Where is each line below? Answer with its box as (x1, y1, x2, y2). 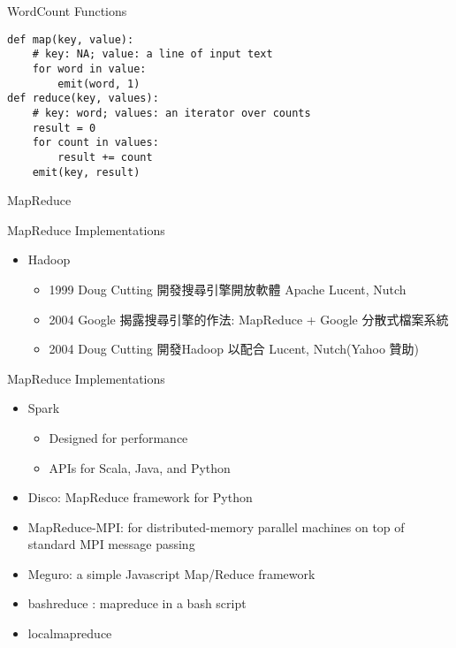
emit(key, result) (32, 165, 141, 179)
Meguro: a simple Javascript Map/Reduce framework (27, 564, 315, 583)
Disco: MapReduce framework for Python (27, 488, 253, 507)
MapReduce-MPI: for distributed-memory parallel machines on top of (27, 517, 405, 536)
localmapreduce (27, 624, 112, 643)
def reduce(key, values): (7, 92, 159, 105)
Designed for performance (49, 428, 188, 446)
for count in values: (32, 136, 159, 149)
